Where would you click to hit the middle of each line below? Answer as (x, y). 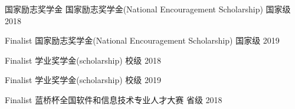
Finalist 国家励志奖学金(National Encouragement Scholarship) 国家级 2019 (142, 40)
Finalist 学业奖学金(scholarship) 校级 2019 (83, 80)
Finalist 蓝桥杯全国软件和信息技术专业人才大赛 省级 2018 (114, 99)
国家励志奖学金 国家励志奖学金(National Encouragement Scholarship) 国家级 (148, 9)
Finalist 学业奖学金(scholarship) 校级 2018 (83, 60)
